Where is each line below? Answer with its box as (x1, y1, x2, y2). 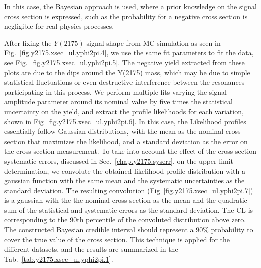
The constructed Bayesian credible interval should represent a (4, 224, 194, 235)
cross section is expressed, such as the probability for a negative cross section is (4, 11, 248, 21)
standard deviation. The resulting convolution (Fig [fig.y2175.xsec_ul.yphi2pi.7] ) (4, 185, 253, 195)
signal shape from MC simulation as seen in (86, 37, 221, 48)
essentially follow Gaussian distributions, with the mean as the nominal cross (4, 126, 241, 137)
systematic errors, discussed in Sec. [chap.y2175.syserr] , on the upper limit (4, 155, 234, 166)
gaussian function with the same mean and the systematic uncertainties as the (4, 175, 245, 186)
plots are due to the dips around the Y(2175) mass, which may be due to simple (4, 67, 250, 77)
